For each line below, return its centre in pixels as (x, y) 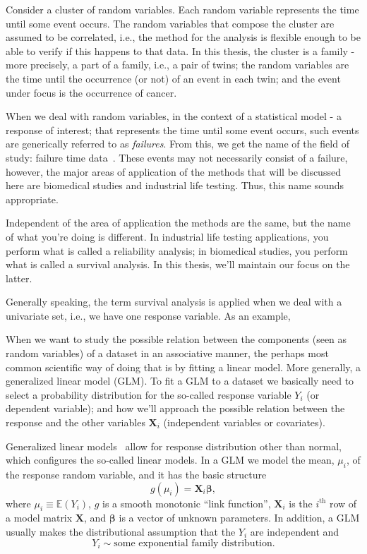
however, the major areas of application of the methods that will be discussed (173, 171)
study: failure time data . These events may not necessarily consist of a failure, (177, 157)
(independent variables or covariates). (244, 422)
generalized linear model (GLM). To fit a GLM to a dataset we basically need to (180, 381)
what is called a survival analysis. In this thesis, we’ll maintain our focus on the (178, 264)
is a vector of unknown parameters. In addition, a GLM (239, 518)
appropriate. (32, 199)
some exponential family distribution (193, 543)
